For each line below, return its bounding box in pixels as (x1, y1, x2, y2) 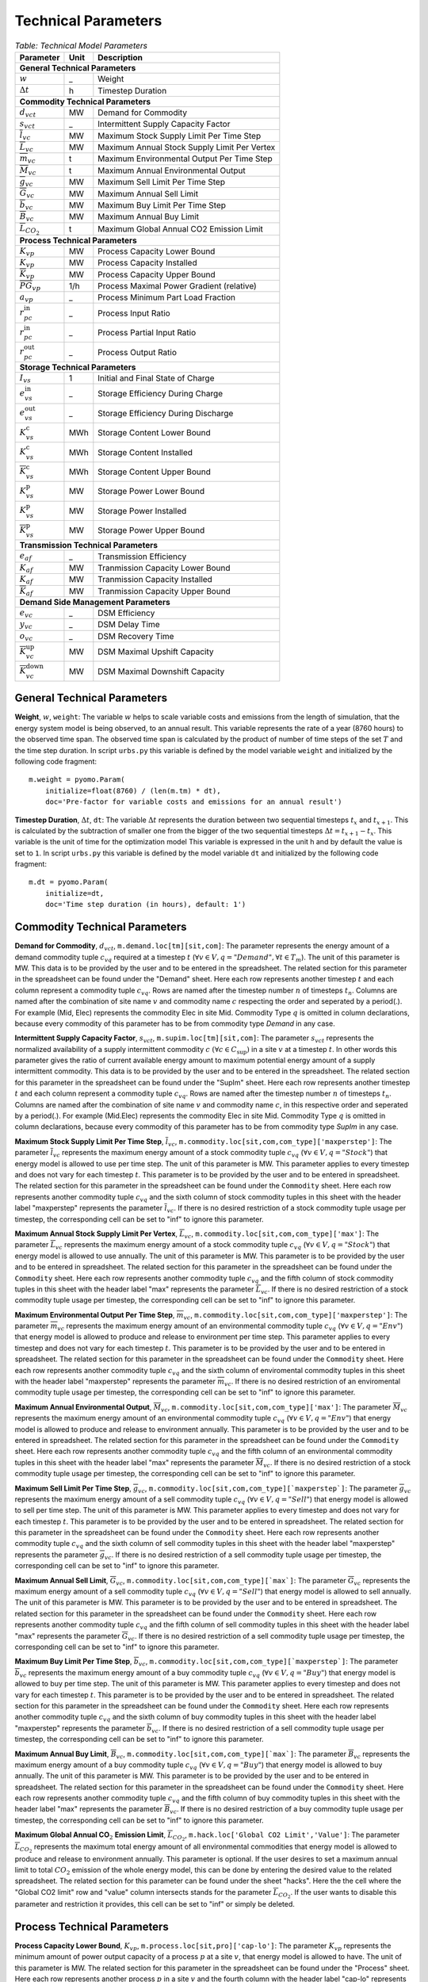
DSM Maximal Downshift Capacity (97, 666, 225, 677)
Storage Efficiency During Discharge (97, 407, 234, 419)
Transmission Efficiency (97, 551, 187, 562)
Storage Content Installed (97, 446, 193, 457)
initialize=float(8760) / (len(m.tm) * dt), (44, 786, 221, 795)
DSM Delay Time (97, 619, 160, 630)
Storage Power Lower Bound (97, 486, 205, 497)
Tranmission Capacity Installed (97, 574, 213, 585)
